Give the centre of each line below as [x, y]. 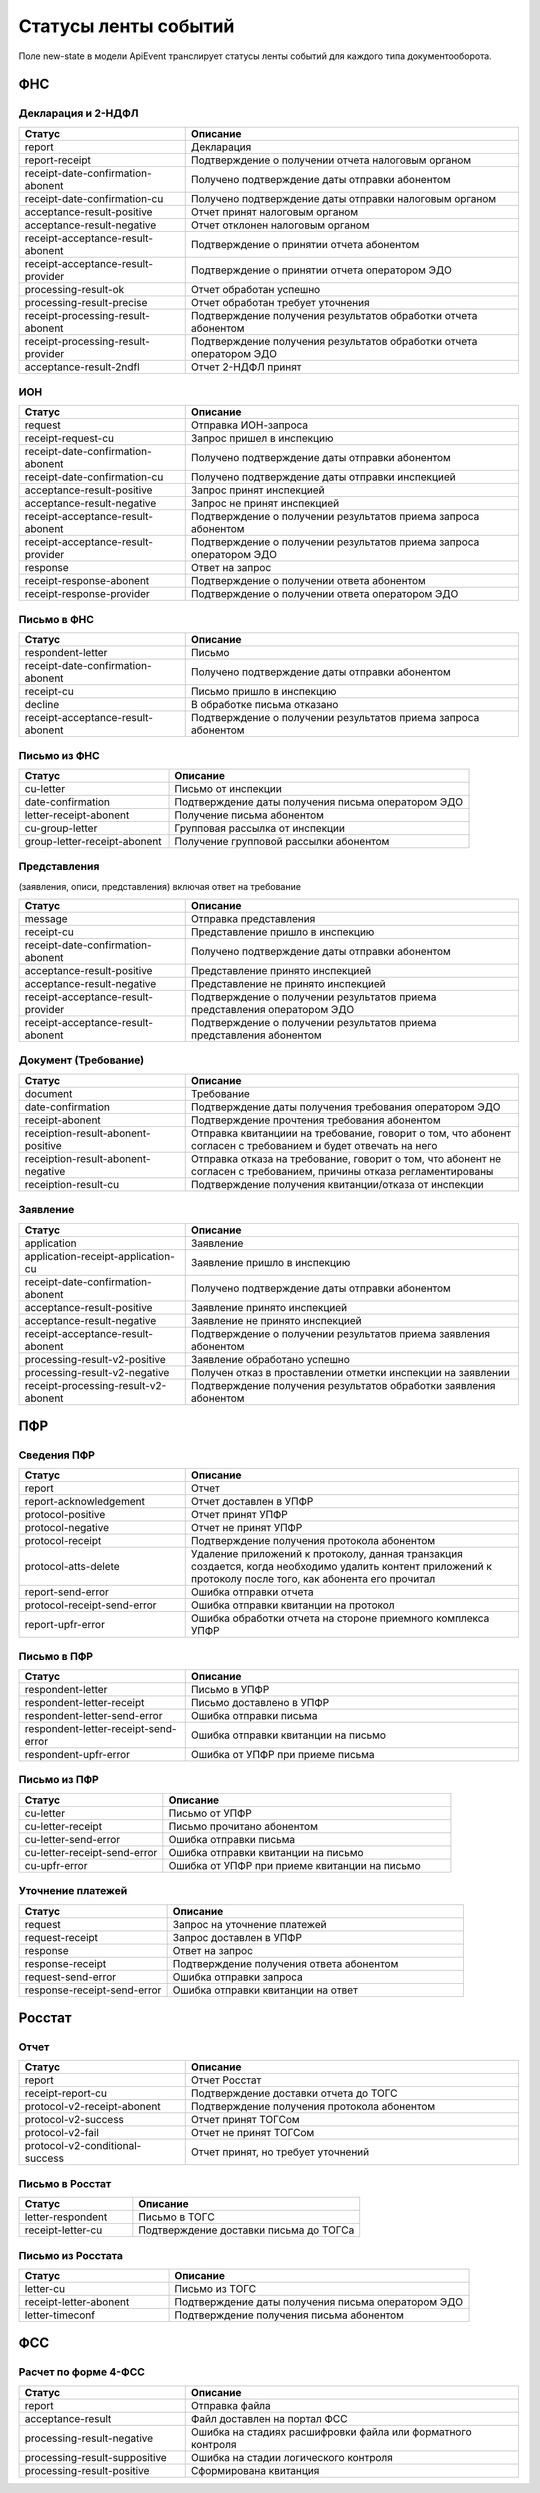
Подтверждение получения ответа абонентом [285, 1963]
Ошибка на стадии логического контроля [292, 2457]
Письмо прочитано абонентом [243, 1826]
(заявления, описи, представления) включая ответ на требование [160, 886]
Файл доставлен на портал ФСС [269, 2418]
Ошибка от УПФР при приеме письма [282, 1755]
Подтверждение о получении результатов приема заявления [340, 1333]
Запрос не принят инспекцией [265, 503]
